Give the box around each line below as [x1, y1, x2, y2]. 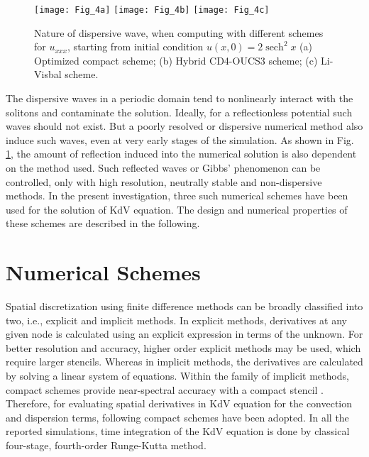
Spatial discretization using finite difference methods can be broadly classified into [6, 299, 363, 314]
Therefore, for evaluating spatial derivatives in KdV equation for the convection [6, 396, 353, 411]
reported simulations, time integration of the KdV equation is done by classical [6, 424, 350, 439]
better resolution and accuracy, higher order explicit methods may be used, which [6, 340, 361, 355]
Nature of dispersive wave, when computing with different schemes [34, 25, 324, 40]
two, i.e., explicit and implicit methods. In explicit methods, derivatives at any [6, 312, 347, 327]
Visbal [34, 67, 62, 82]
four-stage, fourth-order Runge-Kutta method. [6, 438, 206, 453]
